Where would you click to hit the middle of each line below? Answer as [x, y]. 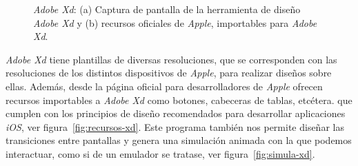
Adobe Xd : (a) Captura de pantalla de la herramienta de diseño [167, 9]
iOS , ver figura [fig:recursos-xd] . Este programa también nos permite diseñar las [175, 126]
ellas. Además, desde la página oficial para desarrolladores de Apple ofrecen [164, 86]
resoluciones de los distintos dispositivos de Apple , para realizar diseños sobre [169, 73]
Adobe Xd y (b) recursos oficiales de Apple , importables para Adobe [175, 22]
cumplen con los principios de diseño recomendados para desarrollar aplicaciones [176, 113]
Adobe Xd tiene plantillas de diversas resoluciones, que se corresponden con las [171, 59]
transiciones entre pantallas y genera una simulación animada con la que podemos [179, 140]
